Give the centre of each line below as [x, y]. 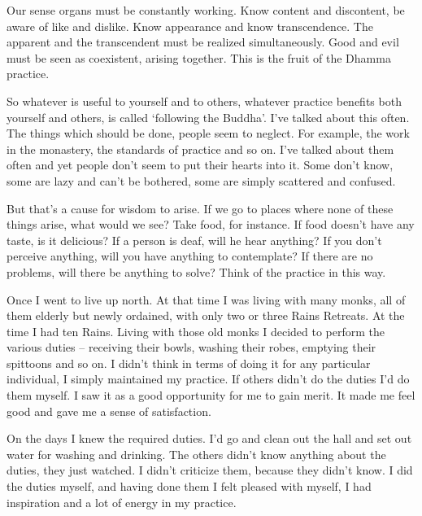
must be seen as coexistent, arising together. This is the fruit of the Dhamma [199, 57]
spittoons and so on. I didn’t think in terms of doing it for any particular [189, 363]
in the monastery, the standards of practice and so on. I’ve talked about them [200, 149]
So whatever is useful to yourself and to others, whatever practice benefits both [204, 101]
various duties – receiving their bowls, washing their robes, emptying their [191, 347]
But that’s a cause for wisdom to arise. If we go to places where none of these [200, 208]
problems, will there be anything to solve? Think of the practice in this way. [196, 271]
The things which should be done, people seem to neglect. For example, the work [208, 133]
